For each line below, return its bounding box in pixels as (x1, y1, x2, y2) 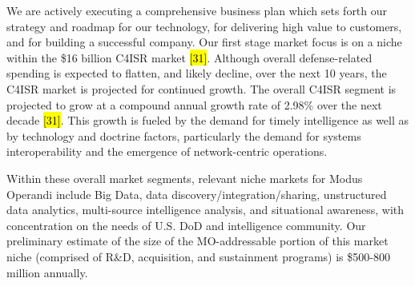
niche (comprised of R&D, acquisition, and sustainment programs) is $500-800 (6, 248, 390, 264)
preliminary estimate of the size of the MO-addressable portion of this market (6, 232, 389, 249)
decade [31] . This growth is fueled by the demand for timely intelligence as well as (6, 112, 409, 129)
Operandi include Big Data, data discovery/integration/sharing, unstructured (6, 185, 387, 202)
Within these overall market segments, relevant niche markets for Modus (6, 169, 363, 186)
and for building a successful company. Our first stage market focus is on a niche (6, 34, 402, 50)
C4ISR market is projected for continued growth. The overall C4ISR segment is (6, 80, 397, 97)
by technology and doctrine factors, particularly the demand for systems (6, 127, 361, 144)
